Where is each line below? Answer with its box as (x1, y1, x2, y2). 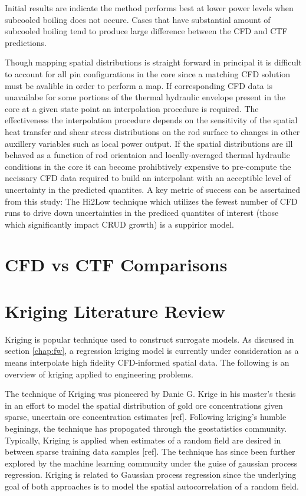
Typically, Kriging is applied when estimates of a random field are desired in (5, 433, 281, 446)
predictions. (5, 36, 47, 48)
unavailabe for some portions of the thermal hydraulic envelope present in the (5, 91, 286, 103)
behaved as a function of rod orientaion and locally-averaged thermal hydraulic (5, 149, 290, 161)
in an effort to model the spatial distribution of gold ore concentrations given (5, 399, 283, 411)
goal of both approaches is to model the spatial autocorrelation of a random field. (5, 479, 299, 492)
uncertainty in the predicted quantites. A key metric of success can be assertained (5, 183, 301, 195)
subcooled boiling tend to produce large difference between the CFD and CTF (5, 25, 288, 37)
